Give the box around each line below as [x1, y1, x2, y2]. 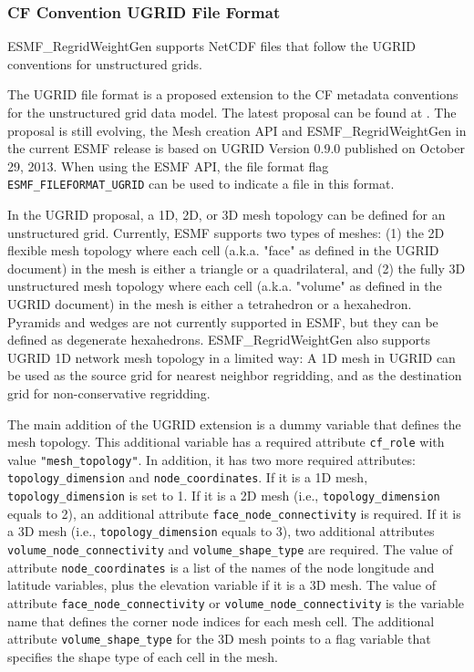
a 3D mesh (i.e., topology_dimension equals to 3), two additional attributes [7, 522, 435, 541]
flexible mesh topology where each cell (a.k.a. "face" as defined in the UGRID [7, 241, 439, 260]
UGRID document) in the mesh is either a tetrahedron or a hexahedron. [7, 295, 412, 313]
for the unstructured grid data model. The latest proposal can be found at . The [7, 103, 457, 121]
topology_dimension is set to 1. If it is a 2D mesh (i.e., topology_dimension [7, 486, 440, 505]
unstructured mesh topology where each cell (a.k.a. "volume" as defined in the [7, 276, 442, 295]
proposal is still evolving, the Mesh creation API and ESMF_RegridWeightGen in [7, 120, 467, 140]
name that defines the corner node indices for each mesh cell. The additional [7, 611, 435, 630]
